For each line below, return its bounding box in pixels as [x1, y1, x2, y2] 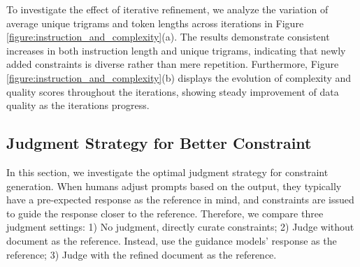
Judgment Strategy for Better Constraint [6, 132, 312, 154]
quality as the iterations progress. [6, 98, 150, 113]
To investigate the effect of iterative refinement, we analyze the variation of [6, 2, 329, 16]
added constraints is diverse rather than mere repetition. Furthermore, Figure [6, 57, 339, 71]
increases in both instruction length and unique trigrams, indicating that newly [6, 43, 346, 57]
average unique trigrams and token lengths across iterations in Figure [6, 15, 304, 30]
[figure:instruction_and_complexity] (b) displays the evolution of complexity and [6, 70, 352, 85]
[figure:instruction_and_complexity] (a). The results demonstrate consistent [6, 29, 330, 44]
